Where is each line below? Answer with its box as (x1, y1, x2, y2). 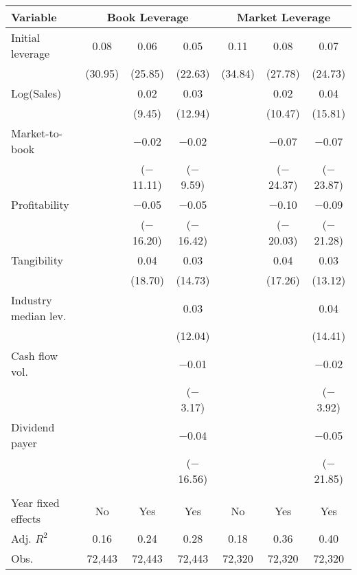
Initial (11, 30, 41, 45)
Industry (11, 292, 52, 308)
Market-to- (11, 125, 63, 141)
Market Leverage (236, 9, 331, 25)
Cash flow (11, 348, 58, 363)
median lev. (11, 308, 67, 324)
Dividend (11, 419, 55, 435)
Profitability (11, 196, 69, 212)
